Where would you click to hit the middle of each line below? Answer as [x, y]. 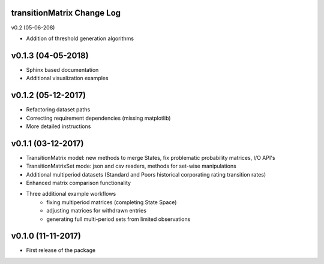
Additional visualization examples [67, 78]
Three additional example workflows [71, 194]
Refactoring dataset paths [58, 110]
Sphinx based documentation [62, 69]
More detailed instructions [58, 126]
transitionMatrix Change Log [66, 13]
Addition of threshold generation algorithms [80, 38]
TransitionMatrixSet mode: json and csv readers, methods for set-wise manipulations [131, 166]
